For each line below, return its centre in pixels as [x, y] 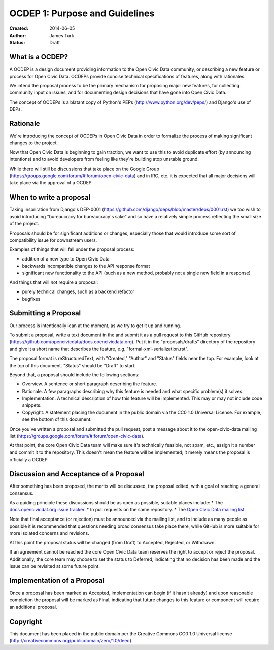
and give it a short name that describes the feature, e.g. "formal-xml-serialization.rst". [99, 349]
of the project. [24, 224]
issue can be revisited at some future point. [55, 566]
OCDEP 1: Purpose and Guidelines [82, 13]
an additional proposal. [33, 607]
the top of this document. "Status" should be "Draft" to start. [73, 365]
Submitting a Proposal [45, 313]
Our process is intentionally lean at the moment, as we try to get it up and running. [95, 326]
